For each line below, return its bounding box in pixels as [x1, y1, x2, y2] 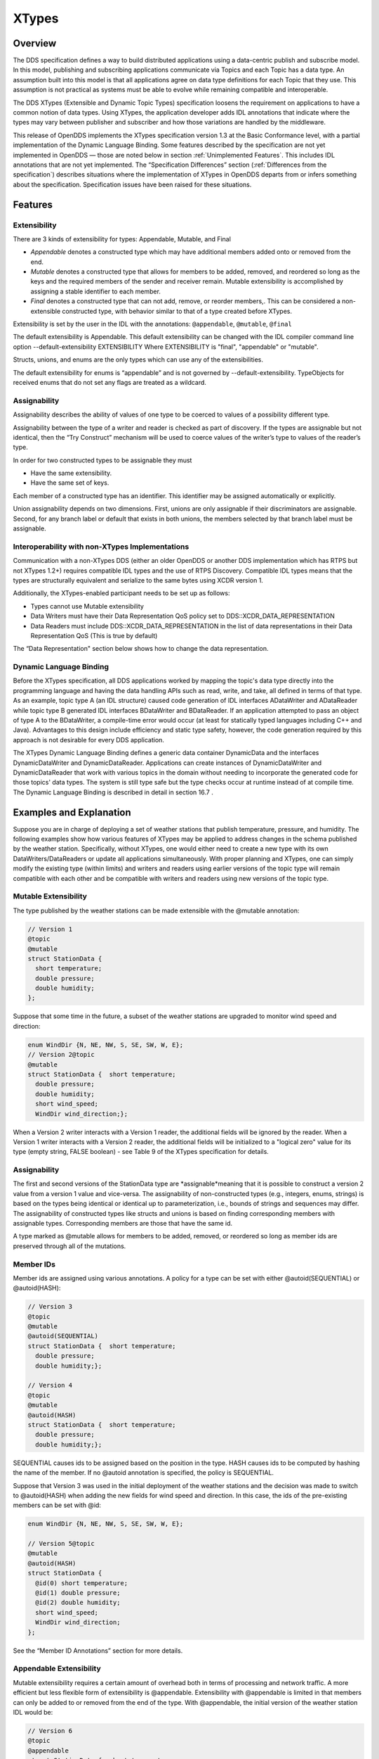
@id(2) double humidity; [35, 1599, 121, 1607]
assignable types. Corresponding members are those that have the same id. [13, 1219, 233, 1228]
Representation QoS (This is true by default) [30, 631, 158, 640]
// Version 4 [27, 1381, 73, 1390]
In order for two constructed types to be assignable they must [13, 456, 192, 464]
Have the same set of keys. [30, 478, 109, 487]
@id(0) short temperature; [35, 1579, 128, 1587]
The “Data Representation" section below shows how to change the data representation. [13, 644, 270, 653]
